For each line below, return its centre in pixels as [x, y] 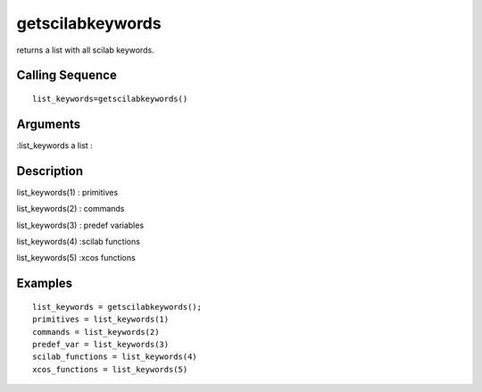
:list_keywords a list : [54, 145]
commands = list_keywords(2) [96, 332]
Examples [45, 284]
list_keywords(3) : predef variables [80, 225]
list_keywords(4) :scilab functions [78, 241]
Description [50, 171]
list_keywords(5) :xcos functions [76, 258]
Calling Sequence [67, 75]
